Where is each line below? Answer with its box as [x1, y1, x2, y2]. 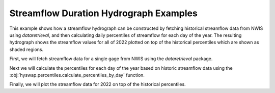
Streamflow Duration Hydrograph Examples [9, 8, 198, 19]
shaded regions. [9, 46, 44, 53]
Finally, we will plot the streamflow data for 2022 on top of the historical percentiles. [9, 81, 186, 87]
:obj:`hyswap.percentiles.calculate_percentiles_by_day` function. [9, 72, 145, 78]
